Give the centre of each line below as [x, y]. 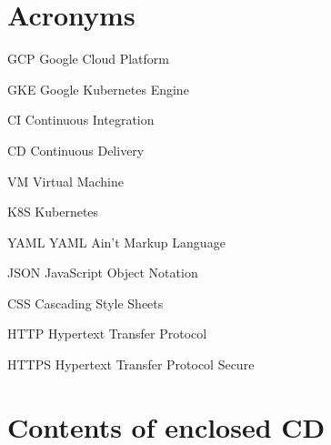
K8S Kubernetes [53, 212]
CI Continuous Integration [81, 120]
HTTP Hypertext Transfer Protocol [107, 334]
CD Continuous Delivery [76, 150]
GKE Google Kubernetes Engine [98, 89]
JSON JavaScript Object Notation [103, 273]
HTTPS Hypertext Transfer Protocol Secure [131, 364]
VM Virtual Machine [66, 181]
